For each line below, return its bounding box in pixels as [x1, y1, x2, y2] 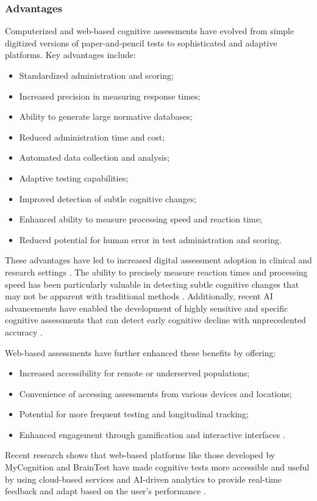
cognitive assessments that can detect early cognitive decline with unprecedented [5, 313, 306, 326]
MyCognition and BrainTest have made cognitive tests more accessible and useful [5, 461, 310, 474]
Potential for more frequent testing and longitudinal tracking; [19, 408, 249, 420]
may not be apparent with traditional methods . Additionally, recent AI [5, 290, 273, 302]
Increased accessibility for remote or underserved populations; [19, 367, 250, 379]
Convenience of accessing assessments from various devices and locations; [19, 387, 292, 400]
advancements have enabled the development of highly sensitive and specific [5, 301, 288, 314]
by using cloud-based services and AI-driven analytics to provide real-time [5, 472, 282, 485]
